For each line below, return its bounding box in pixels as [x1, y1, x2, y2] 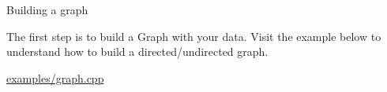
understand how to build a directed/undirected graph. [6, 43, 269, 60]
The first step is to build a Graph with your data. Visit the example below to [6, 28, 381, 44]
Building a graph [6, 2, 88, 17]
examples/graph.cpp [6, 69, 104, 86]
